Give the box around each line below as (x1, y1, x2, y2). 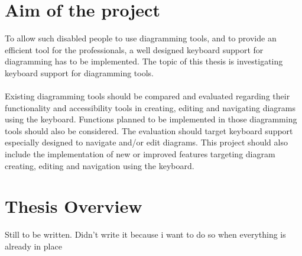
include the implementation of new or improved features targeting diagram (5, 148, 275, 160)
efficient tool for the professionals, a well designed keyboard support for (5, 43, 264, 56)
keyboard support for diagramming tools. (5, 66, 154, 79)
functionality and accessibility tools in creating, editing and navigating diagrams (5, 101, 295, 114)
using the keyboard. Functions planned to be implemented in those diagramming (5, 113, 297, 125)
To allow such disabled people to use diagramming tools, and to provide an (5, 32, 277, 44)
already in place (5, 239, 62, 252)
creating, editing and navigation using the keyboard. (5, 159, 194, 171)
